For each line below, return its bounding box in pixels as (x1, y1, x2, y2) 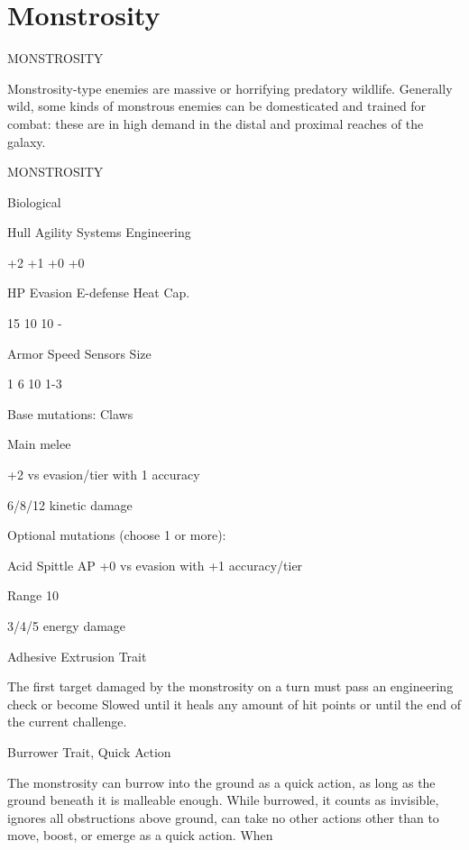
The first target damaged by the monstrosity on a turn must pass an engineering (7, 677, 454, 696)
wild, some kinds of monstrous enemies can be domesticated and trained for (7, 96, 427, 115)
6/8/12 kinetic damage (7, 495, 133, 514)
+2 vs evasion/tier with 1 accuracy (7, 465, 200, 484)
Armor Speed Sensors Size (7, 343, 152, 362)
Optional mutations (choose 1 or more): (7, 526, 226, 544)
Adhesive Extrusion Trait (7, 646, 147, 665)
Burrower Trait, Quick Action (7, 742, 171, 761)
